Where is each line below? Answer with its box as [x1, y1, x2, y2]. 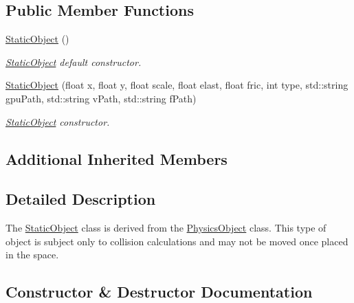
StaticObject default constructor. [5, 54, 142, 69]
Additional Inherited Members [5, 148, 228, 169]
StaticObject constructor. [5, 114, 110, 128]
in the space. [5, 247, 59, 262]
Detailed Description [5, 188, 156, 210]
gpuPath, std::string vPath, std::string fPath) [5, 91, 197, 105]
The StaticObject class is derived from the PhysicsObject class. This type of [5, 221, 327, 235]
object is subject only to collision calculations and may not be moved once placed [5, 234, 349, 248]
